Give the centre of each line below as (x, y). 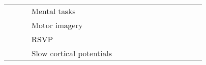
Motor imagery (57, 25)
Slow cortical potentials (72, 53)
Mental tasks (54, 11)
